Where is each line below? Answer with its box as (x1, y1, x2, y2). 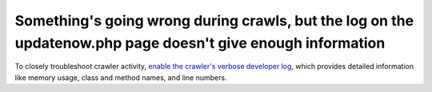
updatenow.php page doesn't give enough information (14, 34, 386, 52)
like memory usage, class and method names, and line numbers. (14, 72, 227, 82)
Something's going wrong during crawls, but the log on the (14, 12, 414, 29)
